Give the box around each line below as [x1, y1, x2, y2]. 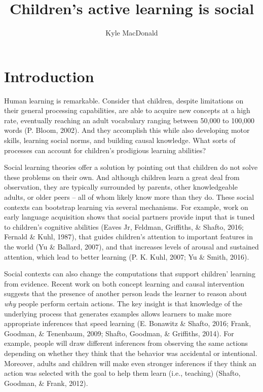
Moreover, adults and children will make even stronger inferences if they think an [4, 358, 256, 368]
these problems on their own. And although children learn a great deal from [4, 171, 240, 182]
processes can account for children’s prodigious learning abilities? [4, 145, 206, 155]
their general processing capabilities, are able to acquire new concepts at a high [4, 105, 250, 116]
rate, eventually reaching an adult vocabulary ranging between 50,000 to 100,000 [4, 115, 255, 125]
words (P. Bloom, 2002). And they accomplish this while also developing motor [4, 125, 250, 135]
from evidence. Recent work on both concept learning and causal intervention [4, 278, 245, 289]
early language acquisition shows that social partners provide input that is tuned [4, 211, 255, 222]
